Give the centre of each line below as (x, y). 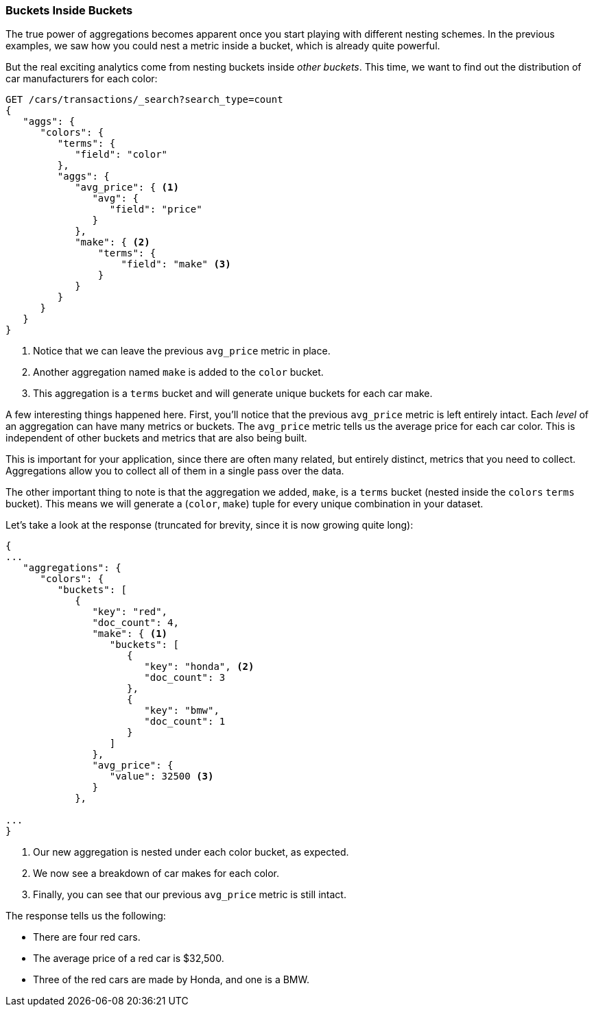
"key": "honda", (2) (199, 667)
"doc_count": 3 (185, 678)
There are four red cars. (87, 937)
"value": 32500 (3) (162, 776)
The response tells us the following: (86, 916)
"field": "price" (156, 209)
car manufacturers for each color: (82, 79)
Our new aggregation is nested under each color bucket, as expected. (191, 852)
